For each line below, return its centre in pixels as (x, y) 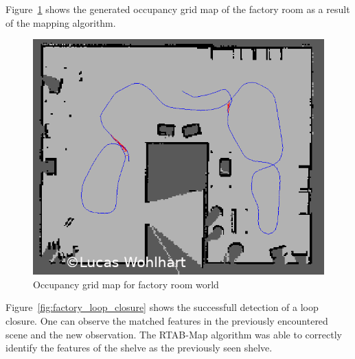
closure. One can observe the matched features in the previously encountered (167, 320)
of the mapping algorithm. (61, 22)
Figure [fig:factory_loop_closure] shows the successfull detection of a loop (162, 307)
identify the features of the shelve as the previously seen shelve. (139, 348)
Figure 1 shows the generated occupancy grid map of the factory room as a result (178, 9)
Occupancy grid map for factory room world (126, 284)
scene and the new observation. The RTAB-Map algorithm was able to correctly (174, 334)
